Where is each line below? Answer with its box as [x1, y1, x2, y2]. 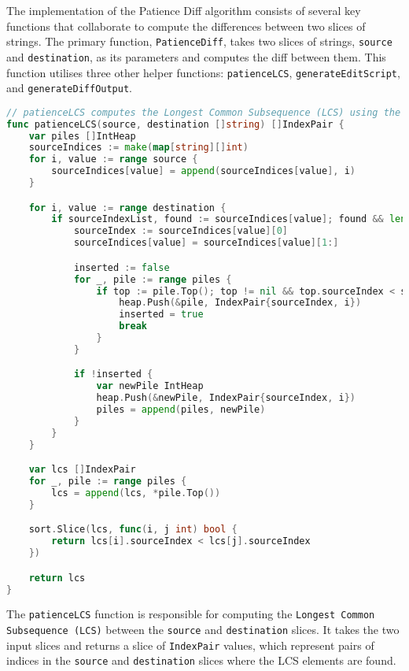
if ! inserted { [73, 369, 153, 380]
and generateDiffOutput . [6, 80, 132, 96]
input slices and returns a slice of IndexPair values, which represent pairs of [6, 636, 374, 653]
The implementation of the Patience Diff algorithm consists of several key [6, 2, 361, 18]
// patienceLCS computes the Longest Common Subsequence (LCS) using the [6, 106, 401, 118]
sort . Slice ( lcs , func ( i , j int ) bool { [28, 524, 238, 536]
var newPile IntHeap [96, 380, 204, 392]
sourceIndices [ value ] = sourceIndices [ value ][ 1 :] [73, 237, 339, 249]
